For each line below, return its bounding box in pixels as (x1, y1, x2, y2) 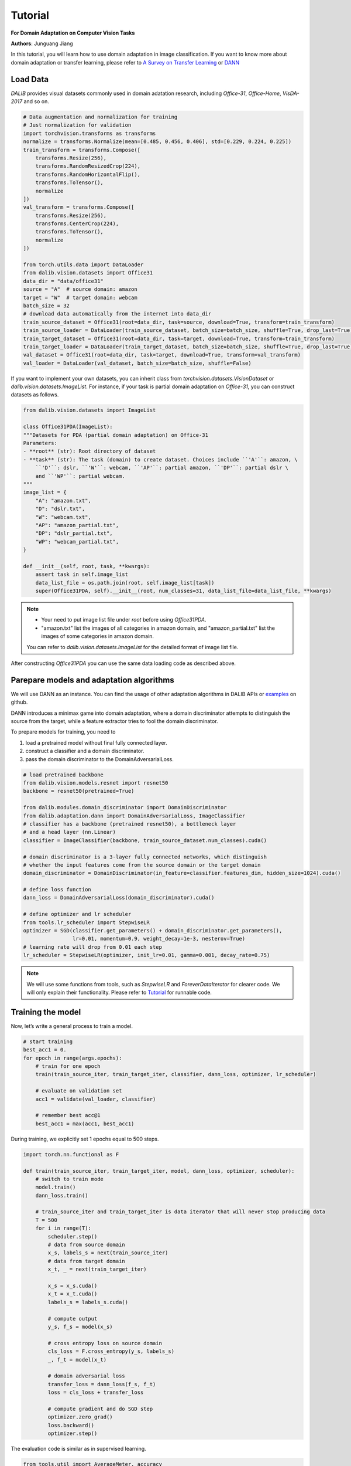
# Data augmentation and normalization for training (23, 114, 178, 120)
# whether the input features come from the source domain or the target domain (23, 861, 261, 868)
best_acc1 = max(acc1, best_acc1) (35, 1120, 135, 1127)
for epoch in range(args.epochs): (23, 1054, 122, 1061)
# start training (23, 1038, 73, 1045)
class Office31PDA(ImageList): (23, 423, 113, 430)
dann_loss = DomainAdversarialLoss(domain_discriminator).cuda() (23, 894, 215, 901)
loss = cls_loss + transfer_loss (47, 1389, 144, 1396)
